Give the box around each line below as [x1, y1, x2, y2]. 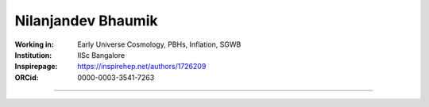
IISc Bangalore [77, 50, 126, 59]
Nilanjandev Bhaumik [14, 12, 158, 29]
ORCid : [14, 72, 39, 82]
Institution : [14, 50, 52, 59]
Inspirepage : [14, 62, 58, 71]
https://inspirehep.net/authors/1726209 [77, 62, 207, 71]
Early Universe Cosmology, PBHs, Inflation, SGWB [77, 40, 242, 49]
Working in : [14, 40, 55, 49]
